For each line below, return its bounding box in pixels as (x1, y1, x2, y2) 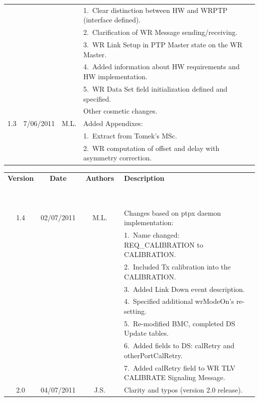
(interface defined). (83, 14, 141, 25)
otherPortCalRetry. (124, 350, 183, 360)
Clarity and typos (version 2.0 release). (124, 385, 243, 395)
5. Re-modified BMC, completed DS (124, 318, 236, 328)
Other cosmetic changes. (83, 106, 157, 116)
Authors (85, 173, 114, 183)
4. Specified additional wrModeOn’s (124, 296, 234, 306)
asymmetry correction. (83, 152, 152, 163)
